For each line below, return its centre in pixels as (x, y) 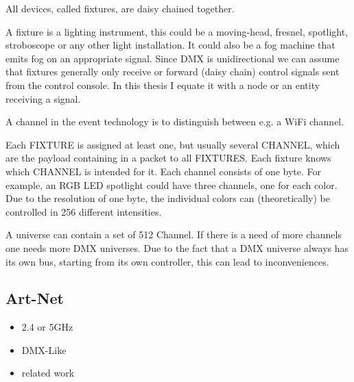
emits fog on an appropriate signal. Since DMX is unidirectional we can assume (173, 58)
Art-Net (35, 298)
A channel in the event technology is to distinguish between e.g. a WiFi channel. (175, 122)
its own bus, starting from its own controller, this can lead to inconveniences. (167, 261)
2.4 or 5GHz (47, 327)
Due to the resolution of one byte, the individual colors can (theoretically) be (168, 198)
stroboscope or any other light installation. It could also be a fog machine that (170, 45)
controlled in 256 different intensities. (84, 211)
